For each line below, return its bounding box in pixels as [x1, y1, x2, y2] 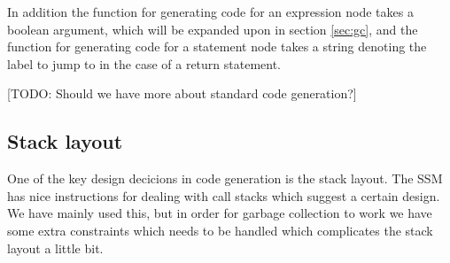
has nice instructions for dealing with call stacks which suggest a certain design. [7, 186, 440, 205]
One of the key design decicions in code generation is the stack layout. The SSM [7, 169, 443, 188]
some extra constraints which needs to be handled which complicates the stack [7, 220, 433, 239]
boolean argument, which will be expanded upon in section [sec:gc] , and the [7, 19, 418, 38]
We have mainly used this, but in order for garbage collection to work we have [7, 204, 432, 222]
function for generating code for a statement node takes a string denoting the [7, 37, 427, 56]
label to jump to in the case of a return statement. [7, 54, 281, 73]
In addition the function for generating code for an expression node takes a [7, 3, 414, 20]
